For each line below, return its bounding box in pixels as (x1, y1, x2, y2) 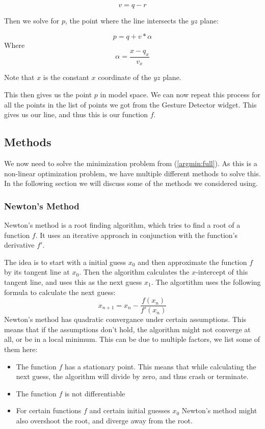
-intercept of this (196, 266, 248, 277)
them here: (4, 344, 38, 355)
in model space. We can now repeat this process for (100, 89, 260, 100)
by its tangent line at (4, 266, 70, 277)
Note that (4, 72, 35, 83)
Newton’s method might (181, 405, 257, 416)
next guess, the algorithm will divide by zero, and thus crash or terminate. (16, 371, 249, 382)
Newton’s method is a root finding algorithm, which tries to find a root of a (4, 220, 241, 230)
